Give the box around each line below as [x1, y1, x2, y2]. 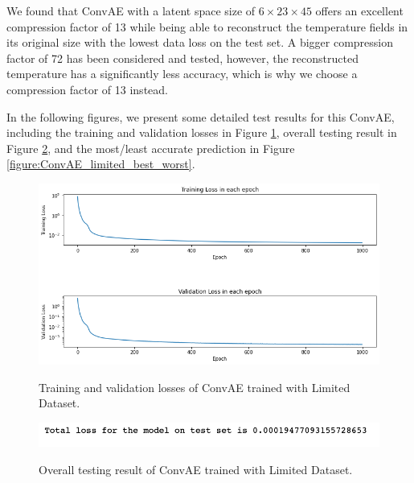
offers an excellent [315, 2, 404, 19]
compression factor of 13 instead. [6, 80, 168, 97]
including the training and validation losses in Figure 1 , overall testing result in [6, 124, 397, 141]
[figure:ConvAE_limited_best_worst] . [6, 155, 195, 172]
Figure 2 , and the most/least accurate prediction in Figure [6, 139, 295, 156]
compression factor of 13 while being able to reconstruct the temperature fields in [6, 18, 408, 35]
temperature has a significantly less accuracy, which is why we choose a [6, 65, 358, 82]
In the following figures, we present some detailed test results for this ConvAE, [6, 108, 395, 125]
